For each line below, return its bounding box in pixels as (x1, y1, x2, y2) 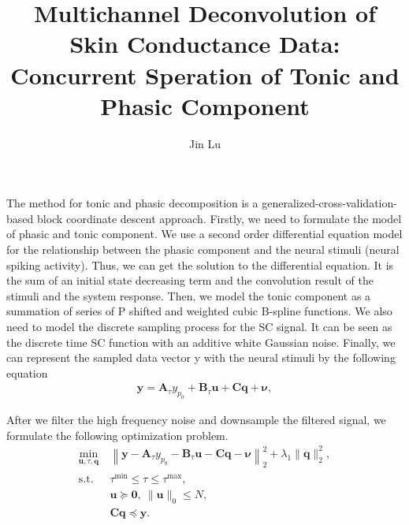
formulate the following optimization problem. (6, 426, 229, 443)
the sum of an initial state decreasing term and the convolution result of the (6, 272, 374, 289)
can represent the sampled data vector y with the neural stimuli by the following (6, 349, 396, 366)
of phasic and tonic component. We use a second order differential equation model (6, 225, 403, 242)
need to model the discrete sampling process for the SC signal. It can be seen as (6, 318, 392, 335)
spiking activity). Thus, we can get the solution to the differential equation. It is (6, 256, 394, 273)
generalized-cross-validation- (262, 195, 397, 211)
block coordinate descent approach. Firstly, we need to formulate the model (36, 210, 402, 226)
